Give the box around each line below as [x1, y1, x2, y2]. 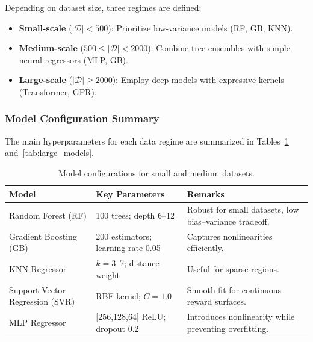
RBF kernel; [96, 289, 141, 302]
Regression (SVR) [9, 295, 75, 308]
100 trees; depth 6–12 [96, 209, 175, 222]
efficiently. [187, 241, 224, 254]
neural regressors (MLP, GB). [19, 53, 128, 66]
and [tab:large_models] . [5, 146, 94, 159]
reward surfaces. [187, 295, 246, 308]
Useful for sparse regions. [187, 263, 279, 275]
